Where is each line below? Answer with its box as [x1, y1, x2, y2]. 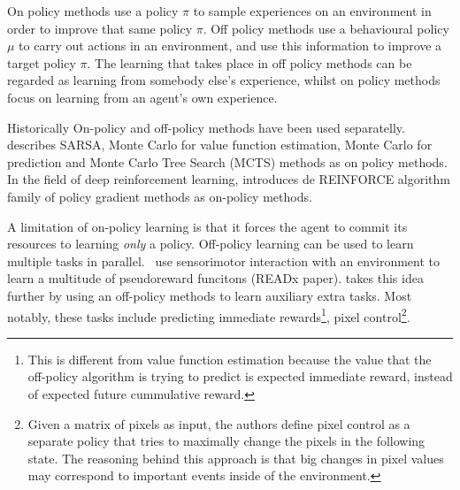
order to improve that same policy [7, 19, 193, 37]
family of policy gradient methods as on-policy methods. [7, 187, 312, 205]
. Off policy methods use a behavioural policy [203, 19, 449, 37]
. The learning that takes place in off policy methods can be [87, 53, 412, 72]
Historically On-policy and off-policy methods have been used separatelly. [7, 118, 405, 136]
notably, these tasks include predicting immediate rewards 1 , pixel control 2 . [7, 304, 410, 325]
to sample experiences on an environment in [193, 2, 432, 19]
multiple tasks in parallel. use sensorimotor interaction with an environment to [7, 251, 441, 270]
